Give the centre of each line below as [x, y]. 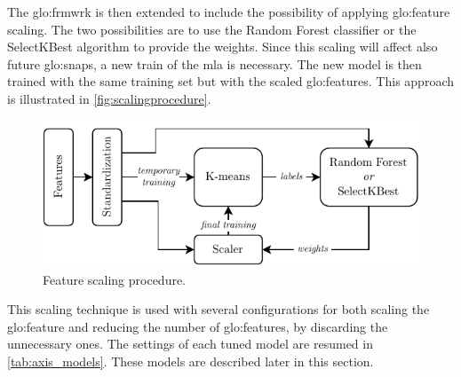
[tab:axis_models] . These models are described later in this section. [191, 361]
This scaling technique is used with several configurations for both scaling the [219, 309]
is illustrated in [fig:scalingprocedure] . [109, 98]
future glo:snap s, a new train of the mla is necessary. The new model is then [215, 63]
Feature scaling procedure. [115, 279]
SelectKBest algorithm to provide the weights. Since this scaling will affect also [223, 47]
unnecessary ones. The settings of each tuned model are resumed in [190, 344]
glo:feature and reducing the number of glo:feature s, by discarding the [198, 326]
